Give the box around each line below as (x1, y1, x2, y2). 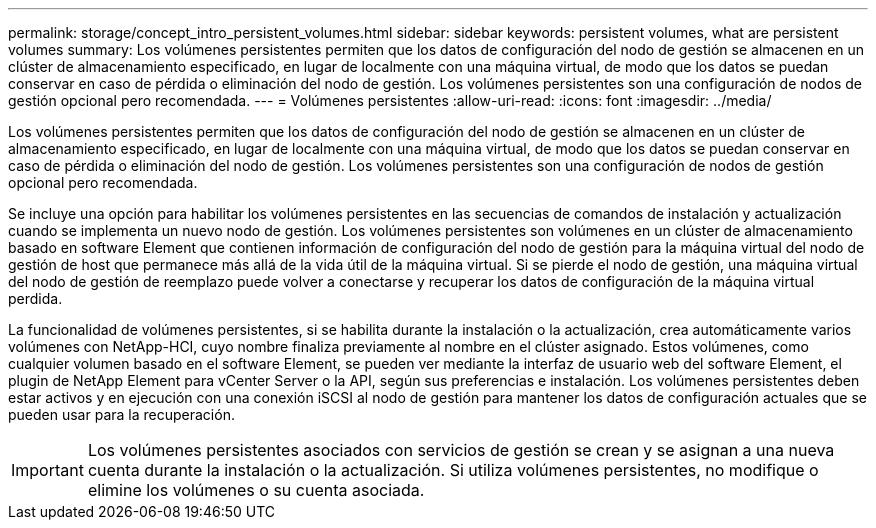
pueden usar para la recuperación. (8, 406, 235, 423)
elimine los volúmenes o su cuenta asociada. (87, 480, 425, 500)
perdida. (8, 290, 63, 307)
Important (11, 460, 84, 480)
